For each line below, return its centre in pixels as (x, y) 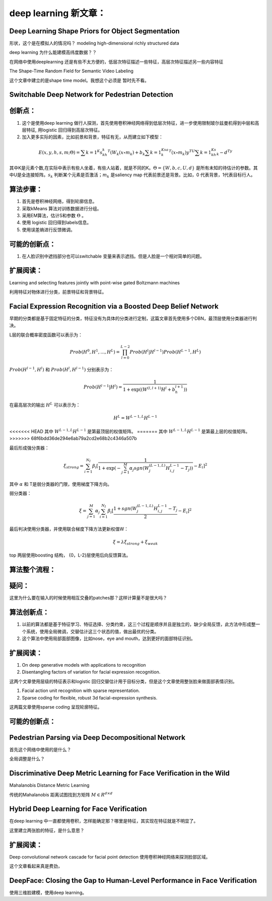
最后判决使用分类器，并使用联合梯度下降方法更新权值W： (69, 529)
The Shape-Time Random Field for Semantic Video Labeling (71, 71)
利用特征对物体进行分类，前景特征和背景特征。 (58, 292)
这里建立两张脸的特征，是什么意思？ (47, 830)
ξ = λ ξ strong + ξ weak (135, 542)
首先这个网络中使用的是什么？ (40, 749)
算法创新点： (29, 612)
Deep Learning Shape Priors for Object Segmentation (94, 31)
